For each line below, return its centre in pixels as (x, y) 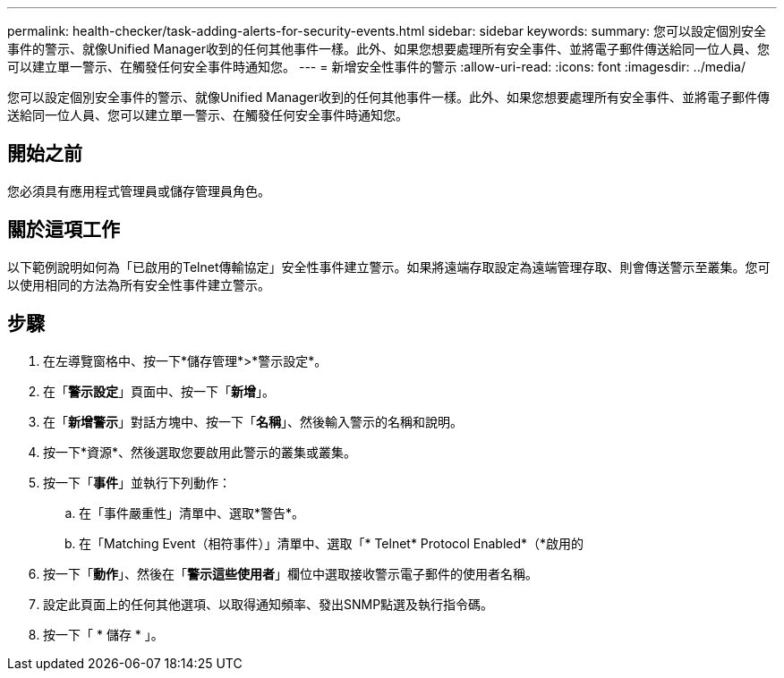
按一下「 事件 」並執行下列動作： (137, 482)
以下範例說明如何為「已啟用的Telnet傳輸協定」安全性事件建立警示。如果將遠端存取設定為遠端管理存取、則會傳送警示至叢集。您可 (389, 267)
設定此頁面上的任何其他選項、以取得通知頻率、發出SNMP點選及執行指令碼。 (268, 604)
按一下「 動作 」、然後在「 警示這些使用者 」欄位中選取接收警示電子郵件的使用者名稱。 (290, 573)
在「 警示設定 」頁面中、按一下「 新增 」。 (159, 391)
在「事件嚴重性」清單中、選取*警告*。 (192, 513)
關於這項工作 (64, 230)
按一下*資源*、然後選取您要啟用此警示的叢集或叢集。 (200, 452)
